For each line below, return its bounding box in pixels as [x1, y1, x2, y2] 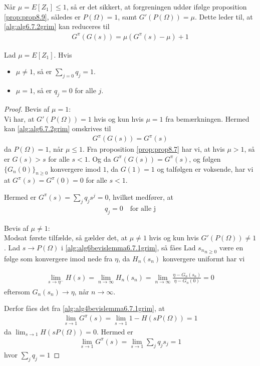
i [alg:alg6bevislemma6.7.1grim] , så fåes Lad [61, 242, 196, 252]
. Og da [88, 153, 111, 164]
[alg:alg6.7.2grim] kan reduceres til [4, 21, 110, 32]
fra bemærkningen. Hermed [165, 113, 249, 124]
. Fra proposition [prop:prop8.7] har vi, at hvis [83, 144, 225, 154]
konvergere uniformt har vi [162, 253, 245, 263]
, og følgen [189, 153, 221, 164]
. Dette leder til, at [195, 11, 253, 22]
